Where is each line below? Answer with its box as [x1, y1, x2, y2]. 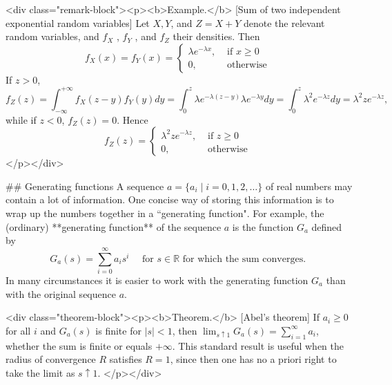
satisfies [109, 352, 142, 366]
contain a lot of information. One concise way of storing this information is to [6, 192, 334, 207]
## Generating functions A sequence [6, 178, 164, 193]
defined [311, 219, 342, 234]
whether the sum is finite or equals [6, 338, 153, 353]
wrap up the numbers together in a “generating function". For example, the [6, 206, 324, 220]
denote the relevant [243, 15, 325, 30]
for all [6, 323, 31, 337]
